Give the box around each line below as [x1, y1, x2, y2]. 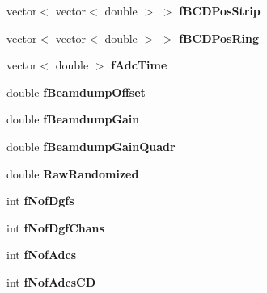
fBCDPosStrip [179, 2, 261, 19]
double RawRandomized [6, 165, 139, 182]
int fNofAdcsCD [6, 273, 96, 290]
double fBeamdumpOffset [6, 83, 146, 100]
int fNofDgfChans [6, 219, 104, 236]
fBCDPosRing [179, 29, 260, 46]
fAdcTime [111, 57, 167, 73]
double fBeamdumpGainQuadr [6, 137, 176, 154]
